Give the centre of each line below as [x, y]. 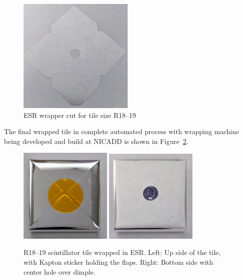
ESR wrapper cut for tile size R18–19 [80, 115]
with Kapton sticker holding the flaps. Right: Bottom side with [119, 262]
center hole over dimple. [60, 271]
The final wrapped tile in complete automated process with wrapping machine [121, 131]
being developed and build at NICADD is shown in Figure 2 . [96, 141]
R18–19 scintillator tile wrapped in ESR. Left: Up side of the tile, [122, 252]
